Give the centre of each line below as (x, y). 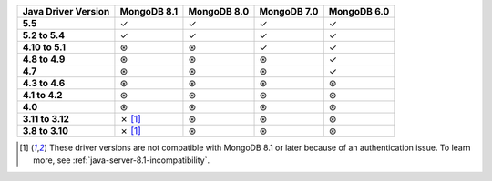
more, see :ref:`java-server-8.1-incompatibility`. (122, 160)
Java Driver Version (66, 11)
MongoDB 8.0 (219, 11)
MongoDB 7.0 (289, 11)
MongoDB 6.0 (359, 11)
